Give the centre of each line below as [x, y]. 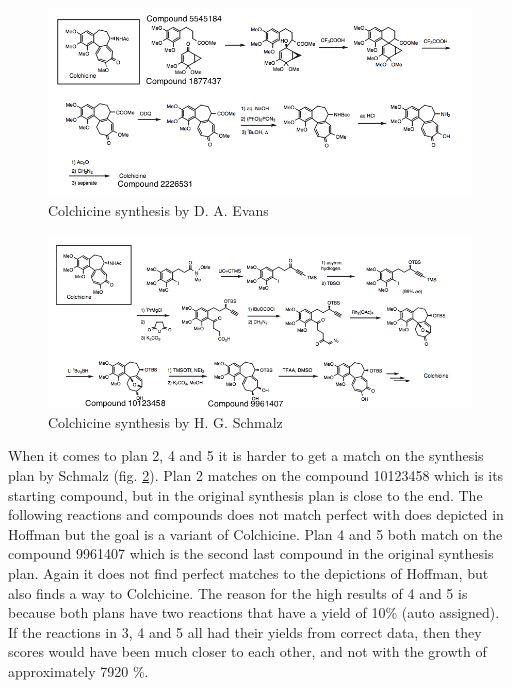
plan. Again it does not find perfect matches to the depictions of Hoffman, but [248, 573]
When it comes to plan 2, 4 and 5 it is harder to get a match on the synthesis [246, 455]
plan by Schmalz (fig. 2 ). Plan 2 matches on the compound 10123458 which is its [256, 475]
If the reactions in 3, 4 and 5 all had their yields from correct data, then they [245, 631]
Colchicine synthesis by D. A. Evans [158, 210]
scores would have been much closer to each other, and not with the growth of [247, 651]
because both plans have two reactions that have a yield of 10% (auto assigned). [254, 612]
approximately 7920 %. [78, 671]
